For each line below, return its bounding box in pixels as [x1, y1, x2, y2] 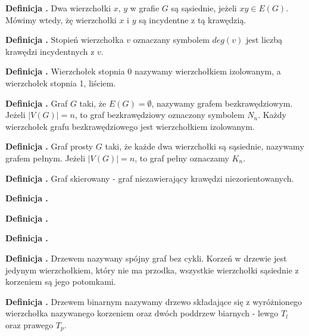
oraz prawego [5, 318, 54, 331]
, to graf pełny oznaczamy [135, 151, 229, 164]
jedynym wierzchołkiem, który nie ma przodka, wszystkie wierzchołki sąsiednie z [5, 263, 299, 276]
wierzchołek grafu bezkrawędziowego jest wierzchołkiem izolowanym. [5, 120, 255, 132]
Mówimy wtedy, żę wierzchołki [5, 13, 117, 26]
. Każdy [258, 108, 287, 121]
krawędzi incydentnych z [5, 45, 95, 57]
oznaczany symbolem [133, 33, 210, 46]
